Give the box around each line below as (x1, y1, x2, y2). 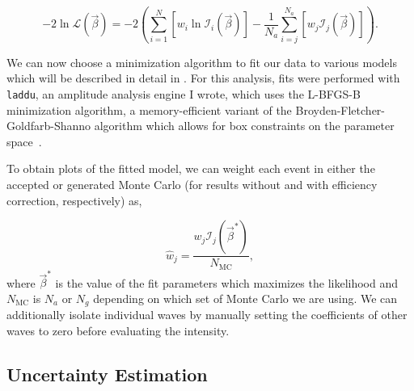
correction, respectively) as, (6, 191, 142, 208)
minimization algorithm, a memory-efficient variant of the (6, 101, 292, 118)
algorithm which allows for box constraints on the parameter (94, 117, 395, 134)
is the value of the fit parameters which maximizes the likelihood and (55, 274, 399, 291)
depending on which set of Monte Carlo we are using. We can (93, 289, 398, 306)
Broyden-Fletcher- (295, 101, 386, 118)
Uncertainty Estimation (6, 361, 208, 386)
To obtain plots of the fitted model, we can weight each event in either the (6, 160, 375, 177)
